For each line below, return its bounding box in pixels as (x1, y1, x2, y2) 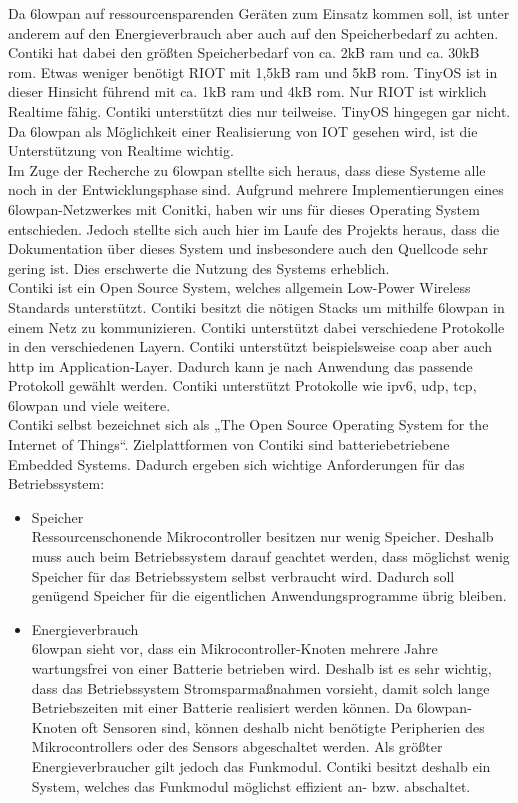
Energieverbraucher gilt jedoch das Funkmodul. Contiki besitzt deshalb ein (31, 755, 491, 776)
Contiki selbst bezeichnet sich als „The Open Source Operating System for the (8, 414, 489, 435)
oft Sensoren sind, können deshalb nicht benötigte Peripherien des (81, 716, 485, 737)
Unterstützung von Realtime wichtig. (8, 140, 234, 161)
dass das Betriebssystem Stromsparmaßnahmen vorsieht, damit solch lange (31, 677, 490, 698)
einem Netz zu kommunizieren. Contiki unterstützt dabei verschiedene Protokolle (8, 316, 505, 337)
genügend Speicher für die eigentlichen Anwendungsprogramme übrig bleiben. (31, 585, 507, 606)
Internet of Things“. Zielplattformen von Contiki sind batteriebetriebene (8, 434, 450, 455)
